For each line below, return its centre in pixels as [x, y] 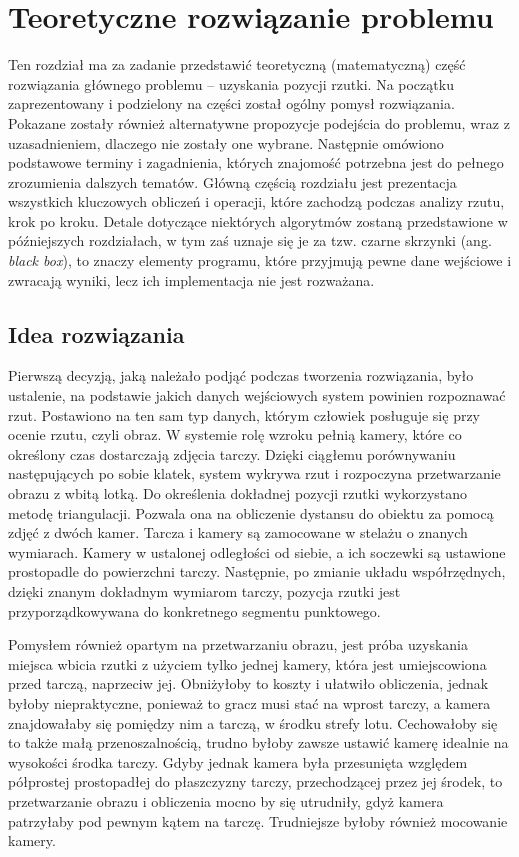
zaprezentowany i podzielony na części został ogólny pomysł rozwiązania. [231, 103]
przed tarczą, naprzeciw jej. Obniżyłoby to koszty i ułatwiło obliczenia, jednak [248, 683]
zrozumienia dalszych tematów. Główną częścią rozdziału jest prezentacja [232, 181]
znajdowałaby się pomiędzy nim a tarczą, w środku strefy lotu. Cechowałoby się [253, 722]
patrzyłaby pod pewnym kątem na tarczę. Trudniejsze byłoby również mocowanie [258, 820]
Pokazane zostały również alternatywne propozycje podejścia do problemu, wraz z [259, 122]
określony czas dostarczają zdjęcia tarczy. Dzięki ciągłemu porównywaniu [232, 453]
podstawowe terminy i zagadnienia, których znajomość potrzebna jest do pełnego [256, 162]
